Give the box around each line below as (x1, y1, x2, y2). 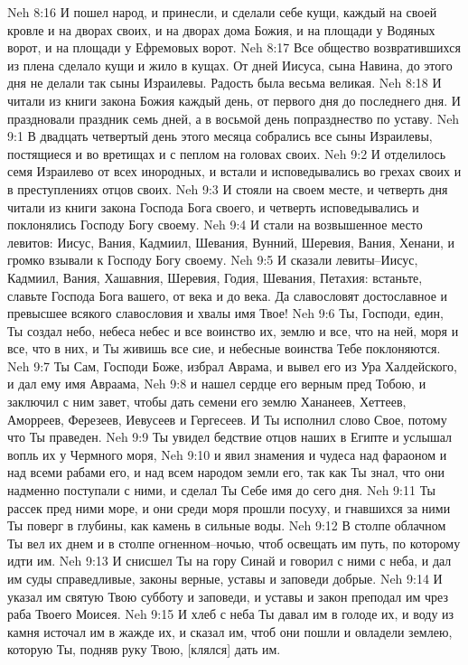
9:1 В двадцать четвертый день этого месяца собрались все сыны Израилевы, (7, 126, 433, 145)
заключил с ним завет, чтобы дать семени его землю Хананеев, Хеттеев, (7, 392, 407, 411)
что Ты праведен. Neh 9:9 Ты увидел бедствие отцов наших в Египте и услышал (7, 427, 453, 446)
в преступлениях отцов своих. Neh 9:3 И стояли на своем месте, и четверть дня (7, 179, 448, 198)
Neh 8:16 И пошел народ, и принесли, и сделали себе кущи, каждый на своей (7, 3, 437, 21)
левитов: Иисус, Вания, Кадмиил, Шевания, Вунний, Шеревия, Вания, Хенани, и (7, 232, 455, 251)
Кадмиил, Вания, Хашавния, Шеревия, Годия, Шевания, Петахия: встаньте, (7, 267, 423, 286)
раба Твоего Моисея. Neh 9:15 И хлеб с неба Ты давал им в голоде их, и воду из (7, 604, 454, 623)
